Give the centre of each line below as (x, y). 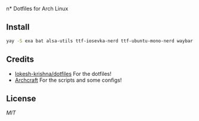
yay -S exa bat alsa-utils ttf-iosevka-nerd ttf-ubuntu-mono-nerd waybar (100, 41)
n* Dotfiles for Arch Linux (37, 9)
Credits (20, 60)
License (21, 98)
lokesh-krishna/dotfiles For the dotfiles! (63, 74)
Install (18, 27)
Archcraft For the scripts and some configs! (68, 80)
